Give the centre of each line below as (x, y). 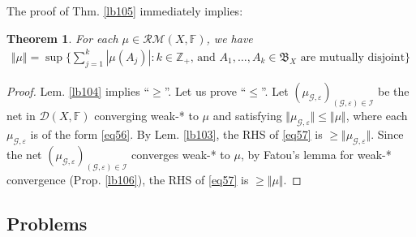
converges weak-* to (181, 154)
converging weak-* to (146, 116)
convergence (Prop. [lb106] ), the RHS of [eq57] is (128, 179)
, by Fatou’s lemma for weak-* (316, 154)
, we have (229, 38)
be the (394, 90)
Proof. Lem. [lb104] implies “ (78, 90)
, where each (377, 116)
